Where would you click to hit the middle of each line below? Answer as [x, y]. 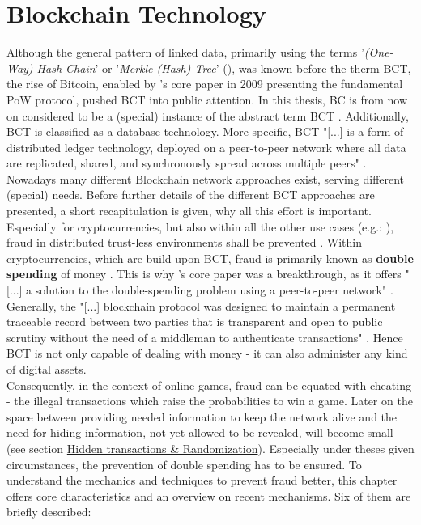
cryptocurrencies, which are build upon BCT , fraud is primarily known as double [210, 258]
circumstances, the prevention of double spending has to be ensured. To [184, 464]
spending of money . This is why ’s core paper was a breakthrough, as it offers [204, 274]
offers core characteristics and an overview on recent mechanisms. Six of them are [209, 495]
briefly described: [49, 512]
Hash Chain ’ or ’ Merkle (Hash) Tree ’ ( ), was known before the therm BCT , [224, 68]
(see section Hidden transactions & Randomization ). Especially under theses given [210, 448]
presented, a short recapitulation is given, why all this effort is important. [189, 211]
